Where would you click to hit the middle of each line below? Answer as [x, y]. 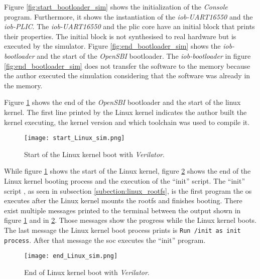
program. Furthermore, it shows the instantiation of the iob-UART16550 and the [128, 16]
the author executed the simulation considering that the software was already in [127, 76]
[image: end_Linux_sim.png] [71, 256]
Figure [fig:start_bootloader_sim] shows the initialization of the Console [116, 7]
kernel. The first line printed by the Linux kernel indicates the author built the [125, 112]
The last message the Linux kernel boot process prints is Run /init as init [122, 230]
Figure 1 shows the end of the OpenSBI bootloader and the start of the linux [122, 102]
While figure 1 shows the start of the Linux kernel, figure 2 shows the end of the [127, 171]
